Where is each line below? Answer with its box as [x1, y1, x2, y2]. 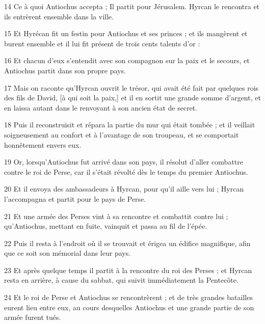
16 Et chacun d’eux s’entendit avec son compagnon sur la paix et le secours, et [4, 55, 250, 66]
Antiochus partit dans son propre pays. [4, 65, 126, 75]
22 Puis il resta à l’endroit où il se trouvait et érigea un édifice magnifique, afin [4, 237, 251, 248]
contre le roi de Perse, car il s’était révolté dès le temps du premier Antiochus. [4, 166, 248, 177]
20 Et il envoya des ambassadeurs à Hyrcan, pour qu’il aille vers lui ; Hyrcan [4, 183, 244, 194]
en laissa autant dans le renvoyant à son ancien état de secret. [4, 102, 198, 113]
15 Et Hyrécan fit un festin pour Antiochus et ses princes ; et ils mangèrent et [4, 28, 248, 39]
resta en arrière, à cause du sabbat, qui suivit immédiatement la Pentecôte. [4, 275, 238, 285]
